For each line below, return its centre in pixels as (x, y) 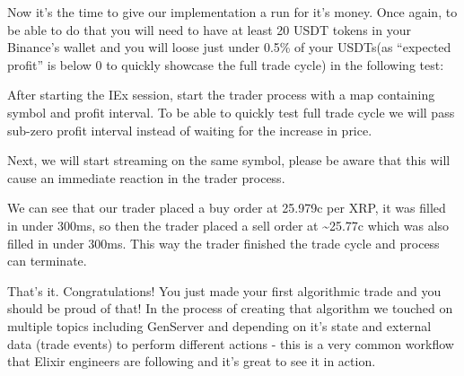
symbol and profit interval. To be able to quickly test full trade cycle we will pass (231, 112)
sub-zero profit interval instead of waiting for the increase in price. (190, 130)
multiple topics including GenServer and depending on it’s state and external (219, 325)
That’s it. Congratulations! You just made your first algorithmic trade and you (224, 290)
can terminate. (47, 261)
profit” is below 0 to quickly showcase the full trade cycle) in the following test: (226, 64)
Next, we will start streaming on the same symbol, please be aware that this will (229, 160)
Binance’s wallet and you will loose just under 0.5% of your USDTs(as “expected (229, 47)
